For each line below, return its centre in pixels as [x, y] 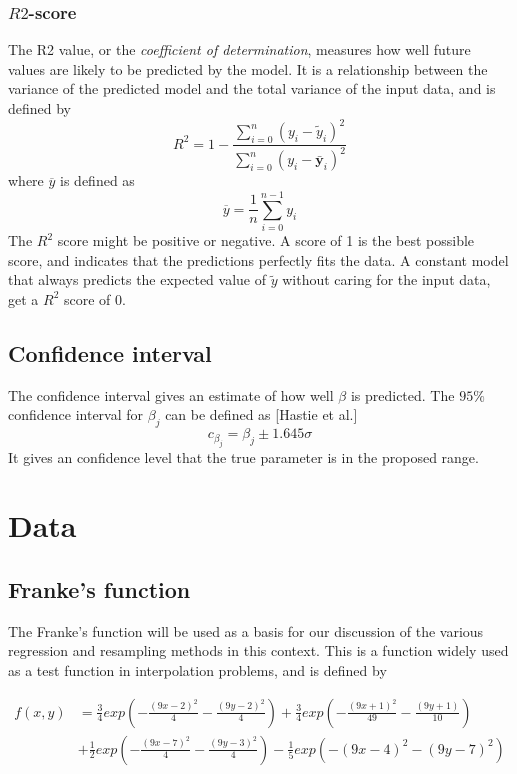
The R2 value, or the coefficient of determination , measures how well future [239, 49]
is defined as [97, 180]
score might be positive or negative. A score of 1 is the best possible [266, 240]
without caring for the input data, [386, 279]
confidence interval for [76, 414]
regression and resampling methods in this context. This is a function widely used [258, 650]
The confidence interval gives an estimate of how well [171, 394]
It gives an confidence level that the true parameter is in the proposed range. [243, 456]
